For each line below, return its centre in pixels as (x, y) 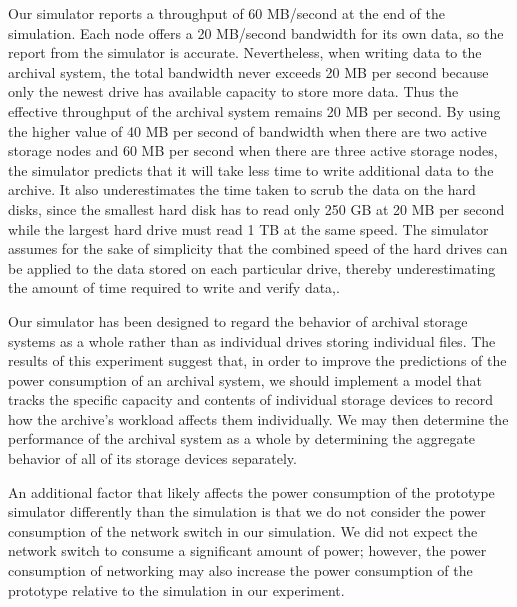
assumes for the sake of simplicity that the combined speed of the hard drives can (258, 248)
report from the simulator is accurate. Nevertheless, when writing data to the (245, 52)
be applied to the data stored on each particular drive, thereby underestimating (252, 267)
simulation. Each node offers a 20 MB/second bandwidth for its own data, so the (256, 32)
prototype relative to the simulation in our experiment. (176, 589)
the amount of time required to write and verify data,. (174, 287)
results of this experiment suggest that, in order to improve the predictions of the (257, 360)
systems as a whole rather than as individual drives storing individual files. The (252, 340)
